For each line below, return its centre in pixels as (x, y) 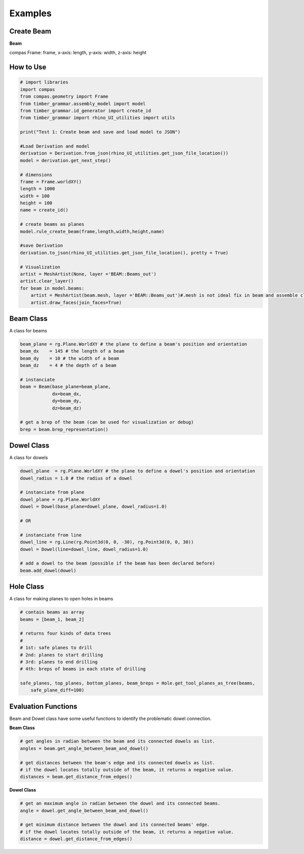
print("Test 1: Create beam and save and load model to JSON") (100, 132)
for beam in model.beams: (52, 288)
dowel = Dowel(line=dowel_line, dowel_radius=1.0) (84, 549)
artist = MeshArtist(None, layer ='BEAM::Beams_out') (88, 274)
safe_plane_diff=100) (58, 690)
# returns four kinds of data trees (66, 634)
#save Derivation (42, 246)
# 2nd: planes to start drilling (62, 655)
